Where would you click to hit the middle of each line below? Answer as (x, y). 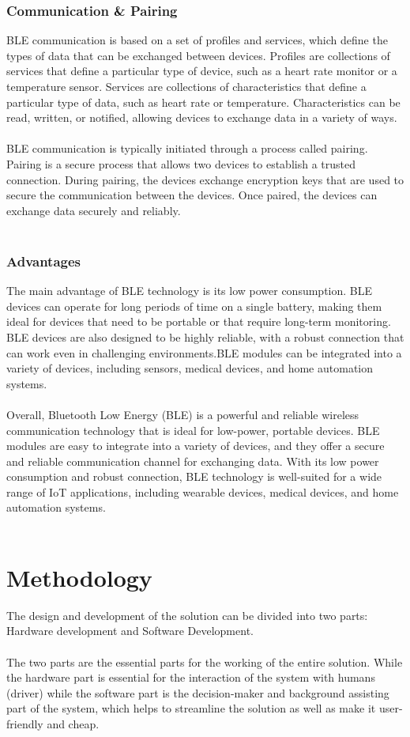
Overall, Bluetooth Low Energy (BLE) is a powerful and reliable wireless (183, 414)
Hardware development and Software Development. (130, 631)
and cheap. (73, 723)
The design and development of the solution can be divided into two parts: (187, 615)
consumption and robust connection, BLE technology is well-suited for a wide (194, 476)
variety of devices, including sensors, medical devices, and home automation (190, 368)
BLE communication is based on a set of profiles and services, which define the (197, 40)
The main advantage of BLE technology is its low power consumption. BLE (190, 291)
